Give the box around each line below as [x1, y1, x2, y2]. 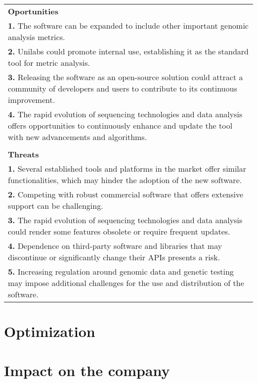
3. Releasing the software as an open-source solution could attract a [8, 71, 243, 83]
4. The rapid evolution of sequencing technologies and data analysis [8, 108, 243, 120]
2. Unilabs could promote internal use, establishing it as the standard [8, 46, 249, 57]
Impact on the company [4, 360, 170, 380]
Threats [8, 148, 39, 160]
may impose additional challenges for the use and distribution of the [8, 277, 244, 288]
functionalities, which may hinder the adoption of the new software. [8, 174, 242, 186]
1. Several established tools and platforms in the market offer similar [8, 163, 247, 174]
